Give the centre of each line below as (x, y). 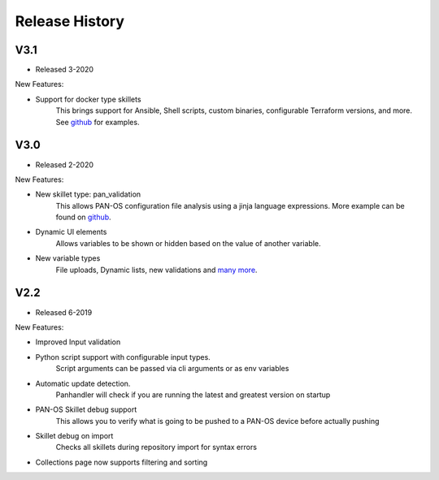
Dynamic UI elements (71, 232)
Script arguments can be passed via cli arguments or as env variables (172, 369)
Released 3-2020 (64, 70)
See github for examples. (98, 122)
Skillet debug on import (74, 436)
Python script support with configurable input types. (123, 357)
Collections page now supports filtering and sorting (122, 462)
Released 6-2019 (64, 312)
